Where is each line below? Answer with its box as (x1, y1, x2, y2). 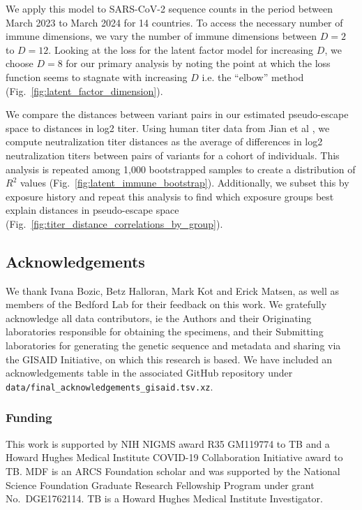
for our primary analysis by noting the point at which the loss (66, 56, 331, 71)
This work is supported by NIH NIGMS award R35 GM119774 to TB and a (6, 436, 330, 451)
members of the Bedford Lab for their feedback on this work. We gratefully (6, 297, 327, 312)
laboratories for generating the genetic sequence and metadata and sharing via (6, 338, 341, 353)
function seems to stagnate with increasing (6, 69, 188, 84)
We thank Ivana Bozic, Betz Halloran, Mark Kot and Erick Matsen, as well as (6, 283, 340, 298)
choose (6, 56, 33, 71)
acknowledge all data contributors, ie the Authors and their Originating (6, 310, 312, 325)
